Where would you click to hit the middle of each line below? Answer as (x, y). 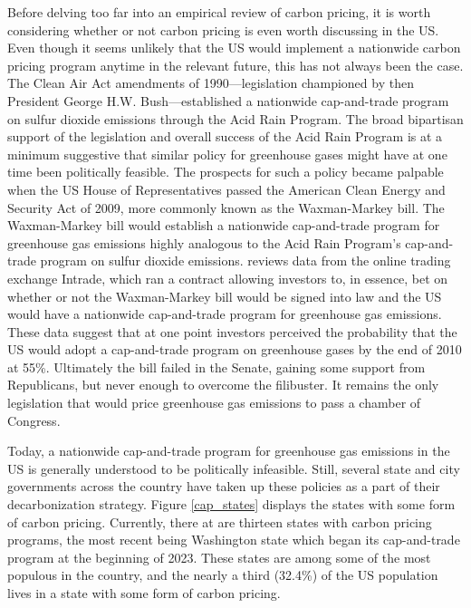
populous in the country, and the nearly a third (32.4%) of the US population (223, 575)
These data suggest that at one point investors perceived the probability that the (232, 331)
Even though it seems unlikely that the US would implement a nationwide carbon (234, 48)
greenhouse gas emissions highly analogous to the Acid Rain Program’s (204, 242)
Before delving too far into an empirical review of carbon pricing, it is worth (219, 12)
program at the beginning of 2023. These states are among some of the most (219, 557)
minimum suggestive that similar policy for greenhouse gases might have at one (227, 154)
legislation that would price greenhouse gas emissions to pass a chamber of (214, 403)
